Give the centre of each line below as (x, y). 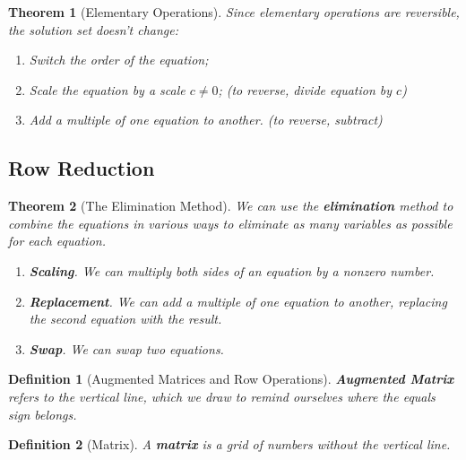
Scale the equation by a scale (107, 89)
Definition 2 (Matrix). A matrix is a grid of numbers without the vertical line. (229, 444)
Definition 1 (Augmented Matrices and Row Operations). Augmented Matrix (231, 379)
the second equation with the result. (125, 319)
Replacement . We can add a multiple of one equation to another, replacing (238, 301)
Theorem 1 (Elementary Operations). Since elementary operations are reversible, (234, 12)
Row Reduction (82, 168)
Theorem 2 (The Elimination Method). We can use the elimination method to (231, 206)
